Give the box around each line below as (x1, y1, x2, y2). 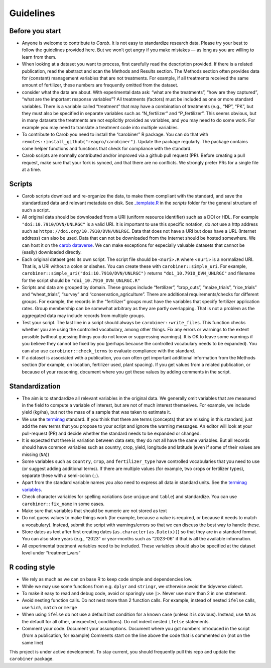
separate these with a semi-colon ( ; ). (22, 472, 100, 479)
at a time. (22, 166, 41, 173)
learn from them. (22, 54, 57, 60)
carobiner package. (9, 656, 54, 662)
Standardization (9, 382, 61, 391)
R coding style (9, 563, 55, 571)
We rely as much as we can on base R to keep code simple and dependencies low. (22, 576, 193, 583)
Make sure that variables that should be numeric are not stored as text (22, 508, 167, 514)
